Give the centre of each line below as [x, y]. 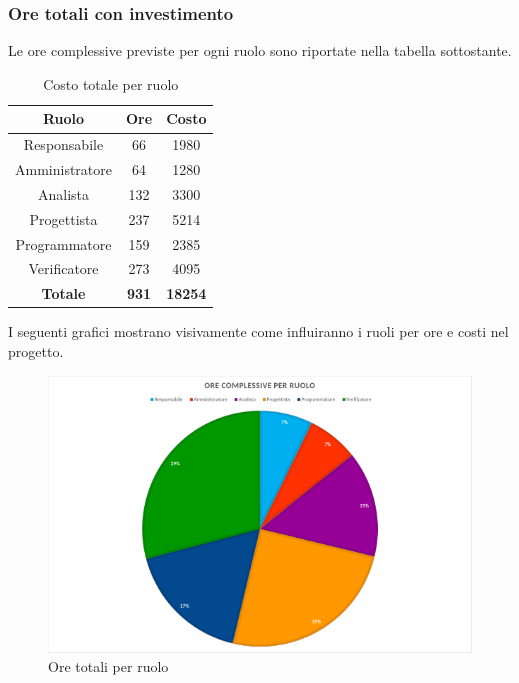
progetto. [36, 351]
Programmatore [63, 243]
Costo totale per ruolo [111, 83]
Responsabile [63, 144]
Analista [63, 193]
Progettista [63, 218]
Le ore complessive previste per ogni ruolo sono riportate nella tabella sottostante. [260, 50]
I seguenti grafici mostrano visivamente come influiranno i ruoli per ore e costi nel [258, 331]
